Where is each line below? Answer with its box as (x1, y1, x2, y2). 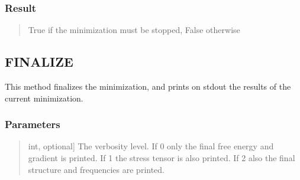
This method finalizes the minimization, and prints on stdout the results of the (5, 80, 291, 93)
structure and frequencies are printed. (28, 163, 164, 175)
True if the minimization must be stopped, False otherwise (28, 24, 240, 36)
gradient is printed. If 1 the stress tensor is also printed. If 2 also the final (28, 152, 295, 164)
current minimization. (5, 91, 83, 104)
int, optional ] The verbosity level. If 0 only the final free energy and (28, 140, 274, 152)
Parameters (5, 117, 60, 132)
